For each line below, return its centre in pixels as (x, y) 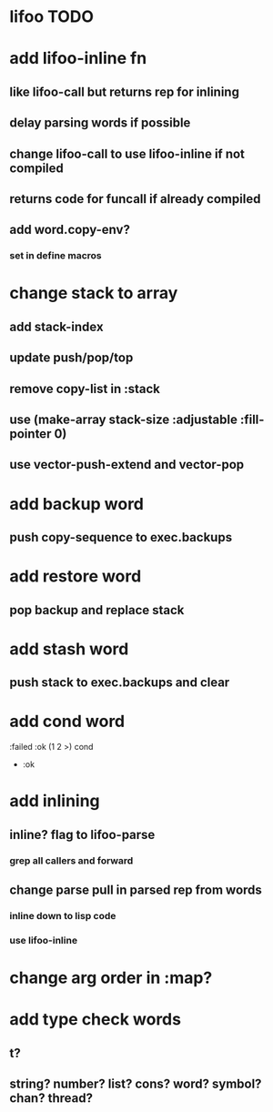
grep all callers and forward (71, 860)
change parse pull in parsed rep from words (136, 890)
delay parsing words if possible (100, 123)
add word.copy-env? (70, 230)
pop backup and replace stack (97, 610)
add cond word (67, 722)
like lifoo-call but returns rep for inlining (124, 91)
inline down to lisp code (63, 915)
